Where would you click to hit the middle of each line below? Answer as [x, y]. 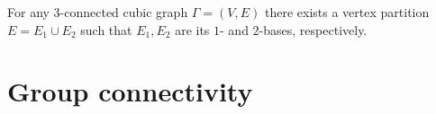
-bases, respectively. [313, 29]
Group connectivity [130, 91]
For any [28, 12]
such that [106, 29]
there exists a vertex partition [347, 12]
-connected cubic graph [124, 12]
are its [192, 29]
